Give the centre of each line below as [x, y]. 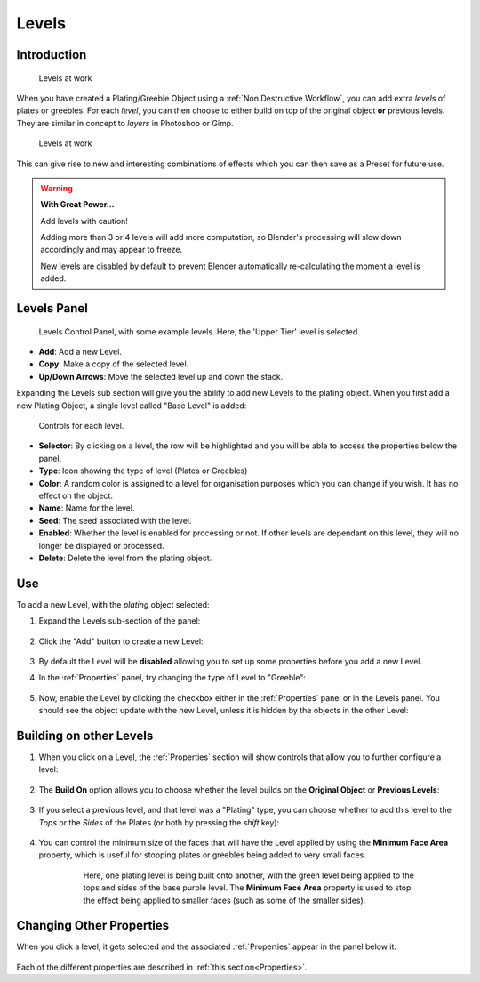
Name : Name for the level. [87, 508]
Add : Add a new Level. [80, 352]
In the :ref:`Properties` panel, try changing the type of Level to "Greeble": [172, 678]
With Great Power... [77, 205]
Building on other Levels [85, 735]
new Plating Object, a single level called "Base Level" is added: [132, 406]
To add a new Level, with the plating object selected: [113, 604]
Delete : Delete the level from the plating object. [125, 558]
